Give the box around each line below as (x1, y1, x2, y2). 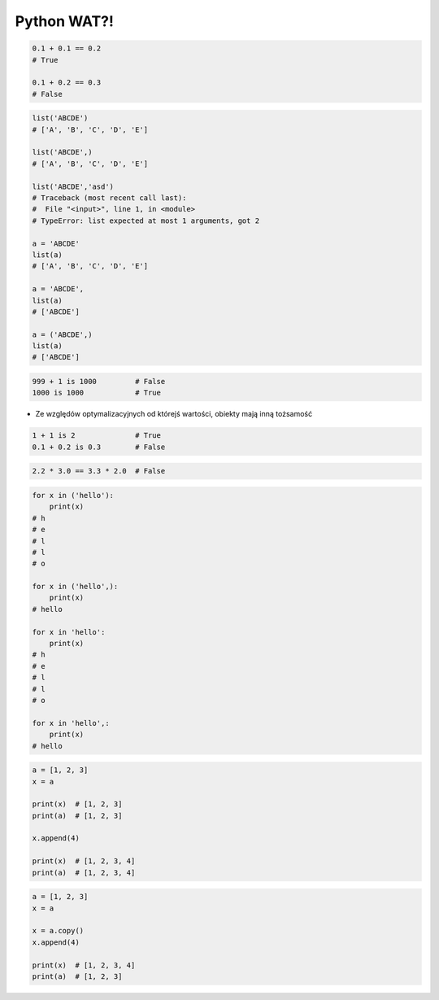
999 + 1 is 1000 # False (32, 377, 166, 386)
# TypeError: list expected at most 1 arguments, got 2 (32, 216, 260, 225)
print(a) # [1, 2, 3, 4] (32, 867, 136, 877)
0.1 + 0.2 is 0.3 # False (32, 442, 166, 452)
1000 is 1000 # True (32, 388, 162, 398)
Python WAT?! (15, 12, 114, 30)
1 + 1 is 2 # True (32, 431, 162, 440)
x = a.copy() (32, 926, 85, 936)
